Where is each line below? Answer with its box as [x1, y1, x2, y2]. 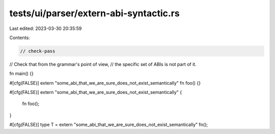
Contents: [9, 35, 30, 41]
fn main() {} [9, 71, 34, 77]
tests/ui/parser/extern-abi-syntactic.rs [9, 8, 180, 19]
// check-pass [20, 48, 56, 54]
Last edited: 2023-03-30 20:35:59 [9, 25, 82, 31]
